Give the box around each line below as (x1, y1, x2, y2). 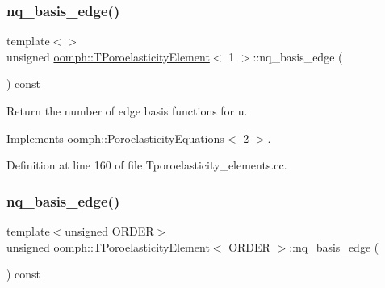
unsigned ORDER (65, 223, 154, 239)
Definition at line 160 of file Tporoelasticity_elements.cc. (6, 157, 287, 173)
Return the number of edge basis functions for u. (6, 102, 248, 119)
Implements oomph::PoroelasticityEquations (6, 129, 224, 146)
